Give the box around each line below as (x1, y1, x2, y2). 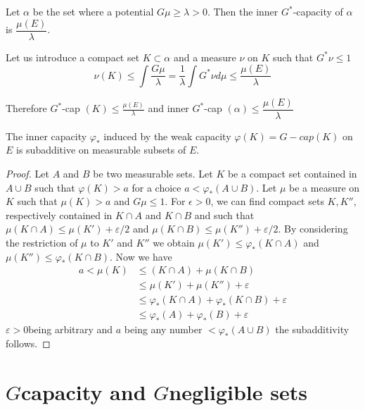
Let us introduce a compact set (6, 49, 140, 64)
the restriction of (6, 235, 78, 249)
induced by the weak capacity (103, 128, 231, 143)
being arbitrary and (28, 322, 113, 337)
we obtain (153, 235, 195, 249)
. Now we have (110, 249, 172, 263)
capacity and (21, 377, 146, 406)
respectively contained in (6, 207, 113, 222)
